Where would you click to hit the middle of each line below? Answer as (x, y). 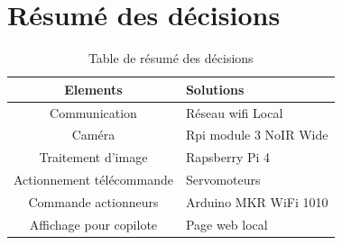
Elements (93, 89)
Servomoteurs (223, 180)
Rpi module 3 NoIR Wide (257, 135)
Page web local (226, 224)
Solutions (215, 89)
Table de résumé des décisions (171, 58)
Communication (93, 112)
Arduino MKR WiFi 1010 (257, 201)
